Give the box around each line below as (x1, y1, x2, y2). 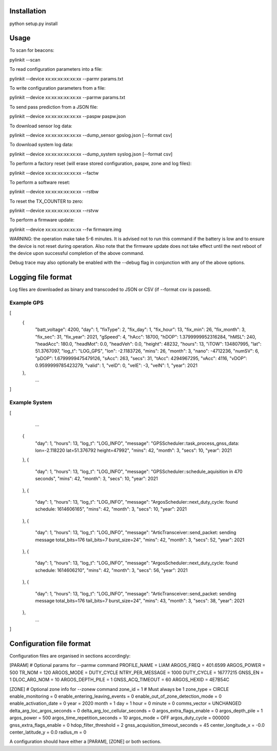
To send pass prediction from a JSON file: (9, 104, 98, 110)
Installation (9, 7, 46, 15)
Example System (9, 399, 52, 406)
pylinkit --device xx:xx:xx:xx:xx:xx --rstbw (9, 189, 99, 195)
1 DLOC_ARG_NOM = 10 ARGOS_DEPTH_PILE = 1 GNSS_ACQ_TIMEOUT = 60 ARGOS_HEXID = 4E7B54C (9, 677, 229, 683)
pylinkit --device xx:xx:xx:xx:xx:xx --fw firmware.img (9, 226, 122, 232)
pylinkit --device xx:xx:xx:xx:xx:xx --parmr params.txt (9, 75, 124, 82)
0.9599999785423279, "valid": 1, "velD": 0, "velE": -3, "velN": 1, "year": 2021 (35, 362, 197, 369)
